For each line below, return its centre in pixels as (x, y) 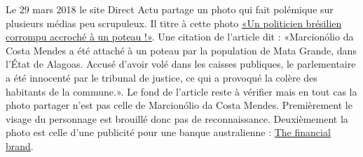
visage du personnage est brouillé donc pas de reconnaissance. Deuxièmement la (177, 118)
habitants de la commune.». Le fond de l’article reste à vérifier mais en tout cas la (181, 91)
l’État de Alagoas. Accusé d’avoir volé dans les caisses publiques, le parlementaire (181, 64)
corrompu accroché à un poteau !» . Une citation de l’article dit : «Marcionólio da (180, 37)
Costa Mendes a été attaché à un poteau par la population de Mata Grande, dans (181, 50)
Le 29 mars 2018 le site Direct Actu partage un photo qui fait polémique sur (170, 9)
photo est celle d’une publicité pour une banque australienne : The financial (168, 132)
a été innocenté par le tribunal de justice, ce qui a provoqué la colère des (162, 77)
